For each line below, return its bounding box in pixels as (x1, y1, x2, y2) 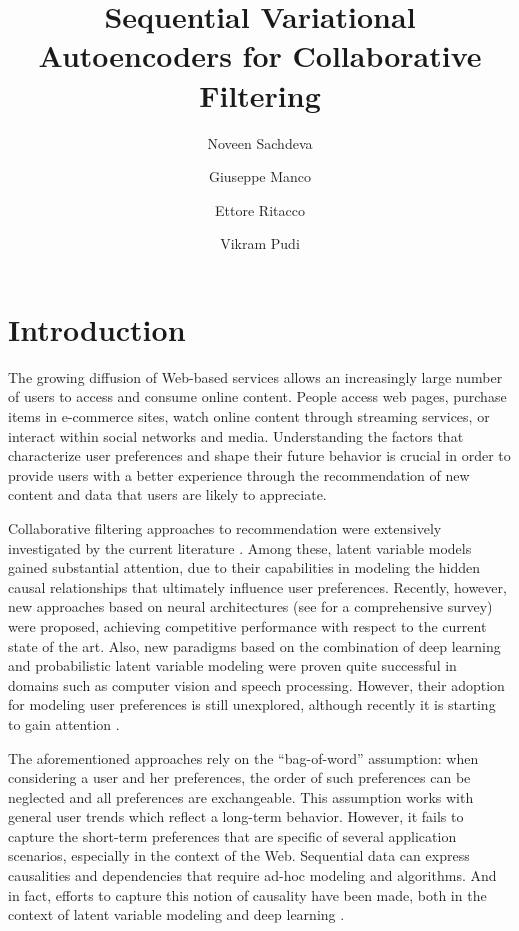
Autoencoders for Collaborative (38, 35, 482, 76)
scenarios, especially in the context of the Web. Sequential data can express (8, 845, 470, 866)
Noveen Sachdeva (207, 132, 313, 153)
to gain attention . (8, 713, 120, 734)
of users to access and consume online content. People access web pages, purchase (8, 386, 507, 407)
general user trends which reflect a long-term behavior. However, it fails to (8, 806, 464, 827)
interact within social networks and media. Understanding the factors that (8, 425, 464, 446)
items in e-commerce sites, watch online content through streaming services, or (8, 406, 490, 426)
